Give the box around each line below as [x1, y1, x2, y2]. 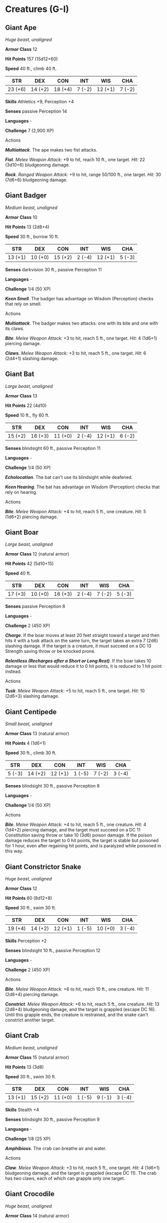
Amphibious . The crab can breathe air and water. [5, 1145, 107, 1151]
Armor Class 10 [5, 214, 38, 220]
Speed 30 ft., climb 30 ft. [5, 750, 57, 756]
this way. [5, 848, 23, 854]
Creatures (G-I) [5, 3, 70, 15]
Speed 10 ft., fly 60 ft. [5, 412, 50, 418]
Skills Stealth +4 [5, 1106, 39, 1113]
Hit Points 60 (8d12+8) [5, 895, 52, 901]
